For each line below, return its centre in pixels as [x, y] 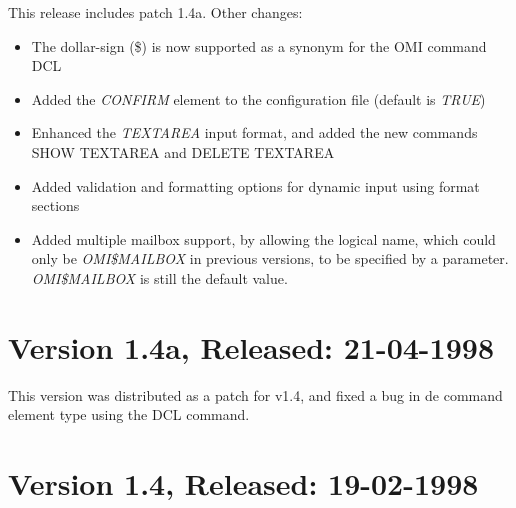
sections [55, 205]
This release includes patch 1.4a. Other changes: [155, 12]
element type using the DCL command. [129, 414]
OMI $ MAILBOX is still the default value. [159, 277]
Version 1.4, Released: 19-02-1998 [243, 483]
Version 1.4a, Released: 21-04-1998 [251, 346]
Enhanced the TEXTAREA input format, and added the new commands [254, 132]
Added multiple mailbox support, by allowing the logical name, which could [263, 238]
